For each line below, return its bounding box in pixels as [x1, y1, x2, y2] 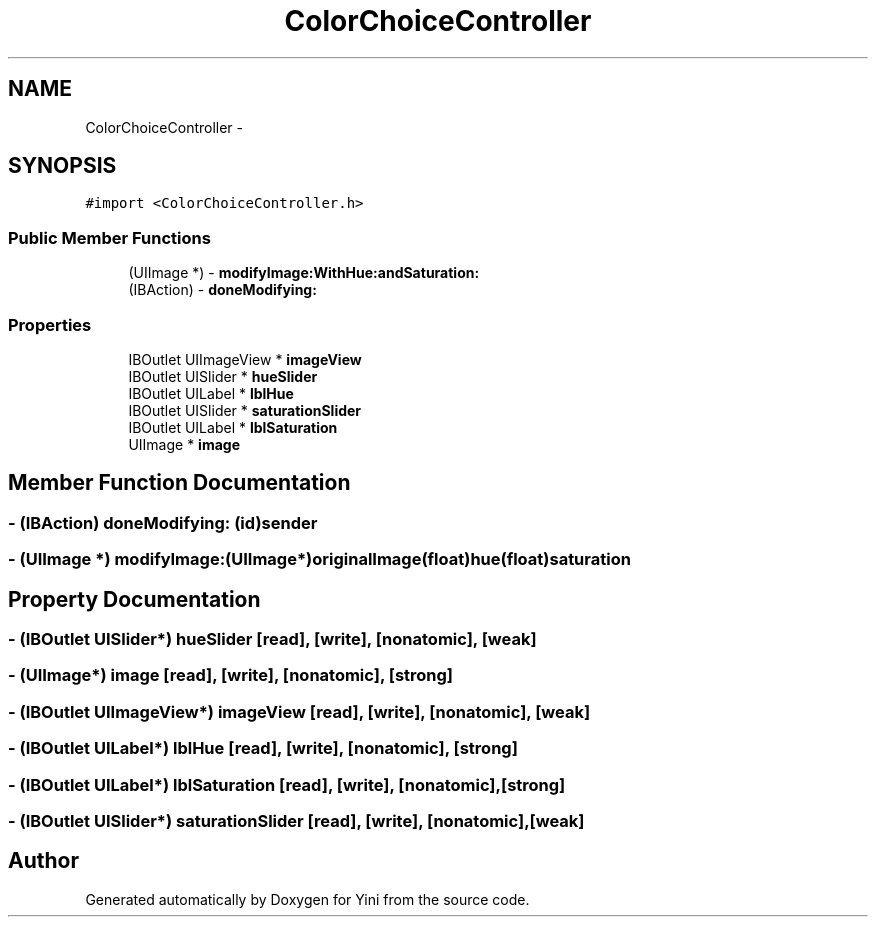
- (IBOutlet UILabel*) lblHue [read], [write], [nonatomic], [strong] [8, 738, 518, 759]
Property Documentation [8, 586, 261, 612]
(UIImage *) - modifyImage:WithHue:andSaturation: [128, 264, 480, 282]
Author [8, 848, 79, 874]
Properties [8, 314, 92, 335]
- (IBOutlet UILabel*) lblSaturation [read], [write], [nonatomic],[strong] [8, 774, 566, 795]
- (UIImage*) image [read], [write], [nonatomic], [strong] [8, 665, 454, 686]
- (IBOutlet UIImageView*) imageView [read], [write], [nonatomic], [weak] [8, 701, 591, 722]
